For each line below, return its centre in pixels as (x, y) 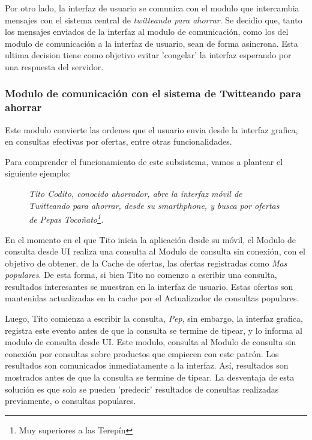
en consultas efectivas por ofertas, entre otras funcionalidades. (118, 141)
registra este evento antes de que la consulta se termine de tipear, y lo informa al (154, 330)
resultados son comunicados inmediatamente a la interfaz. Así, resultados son (147, 365)
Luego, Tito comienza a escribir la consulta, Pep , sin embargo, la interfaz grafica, (154, 318)
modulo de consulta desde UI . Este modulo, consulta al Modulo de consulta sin (151, 342)
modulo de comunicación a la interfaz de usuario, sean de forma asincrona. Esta (151, 43)
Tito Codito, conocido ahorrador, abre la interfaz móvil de (136, 194)
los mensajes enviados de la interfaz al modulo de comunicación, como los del (147, 32)
